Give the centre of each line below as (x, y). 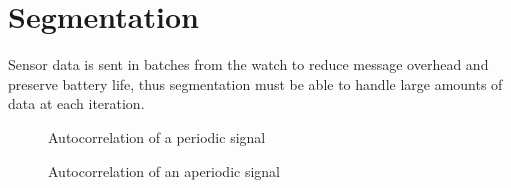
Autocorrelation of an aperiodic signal (164, 170)
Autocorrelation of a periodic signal (157, 136)
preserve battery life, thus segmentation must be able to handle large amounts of (255, 83)
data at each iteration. (76, 103)
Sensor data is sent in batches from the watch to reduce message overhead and (248, 64)
